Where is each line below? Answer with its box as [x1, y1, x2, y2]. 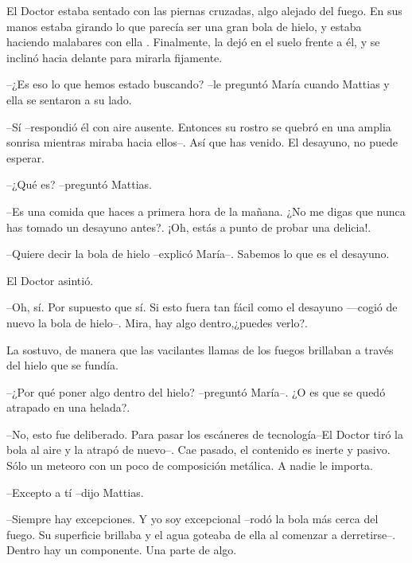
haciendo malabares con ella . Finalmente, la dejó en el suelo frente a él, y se [6, 33, 380, 50]
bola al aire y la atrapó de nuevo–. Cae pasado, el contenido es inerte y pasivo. [6, 441, 391, 458]
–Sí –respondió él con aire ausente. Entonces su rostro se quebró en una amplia [6, 118, 391, 135]
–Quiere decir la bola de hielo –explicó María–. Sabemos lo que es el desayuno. [6, 245, 390, 262]
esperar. [6, 149, 45, 166]
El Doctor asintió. [6, 272, 94, 288]
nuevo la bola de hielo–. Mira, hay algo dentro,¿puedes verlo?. [6, 314, 308, 330]
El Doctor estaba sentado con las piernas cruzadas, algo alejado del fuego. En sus [6, 2, 402, 18]
